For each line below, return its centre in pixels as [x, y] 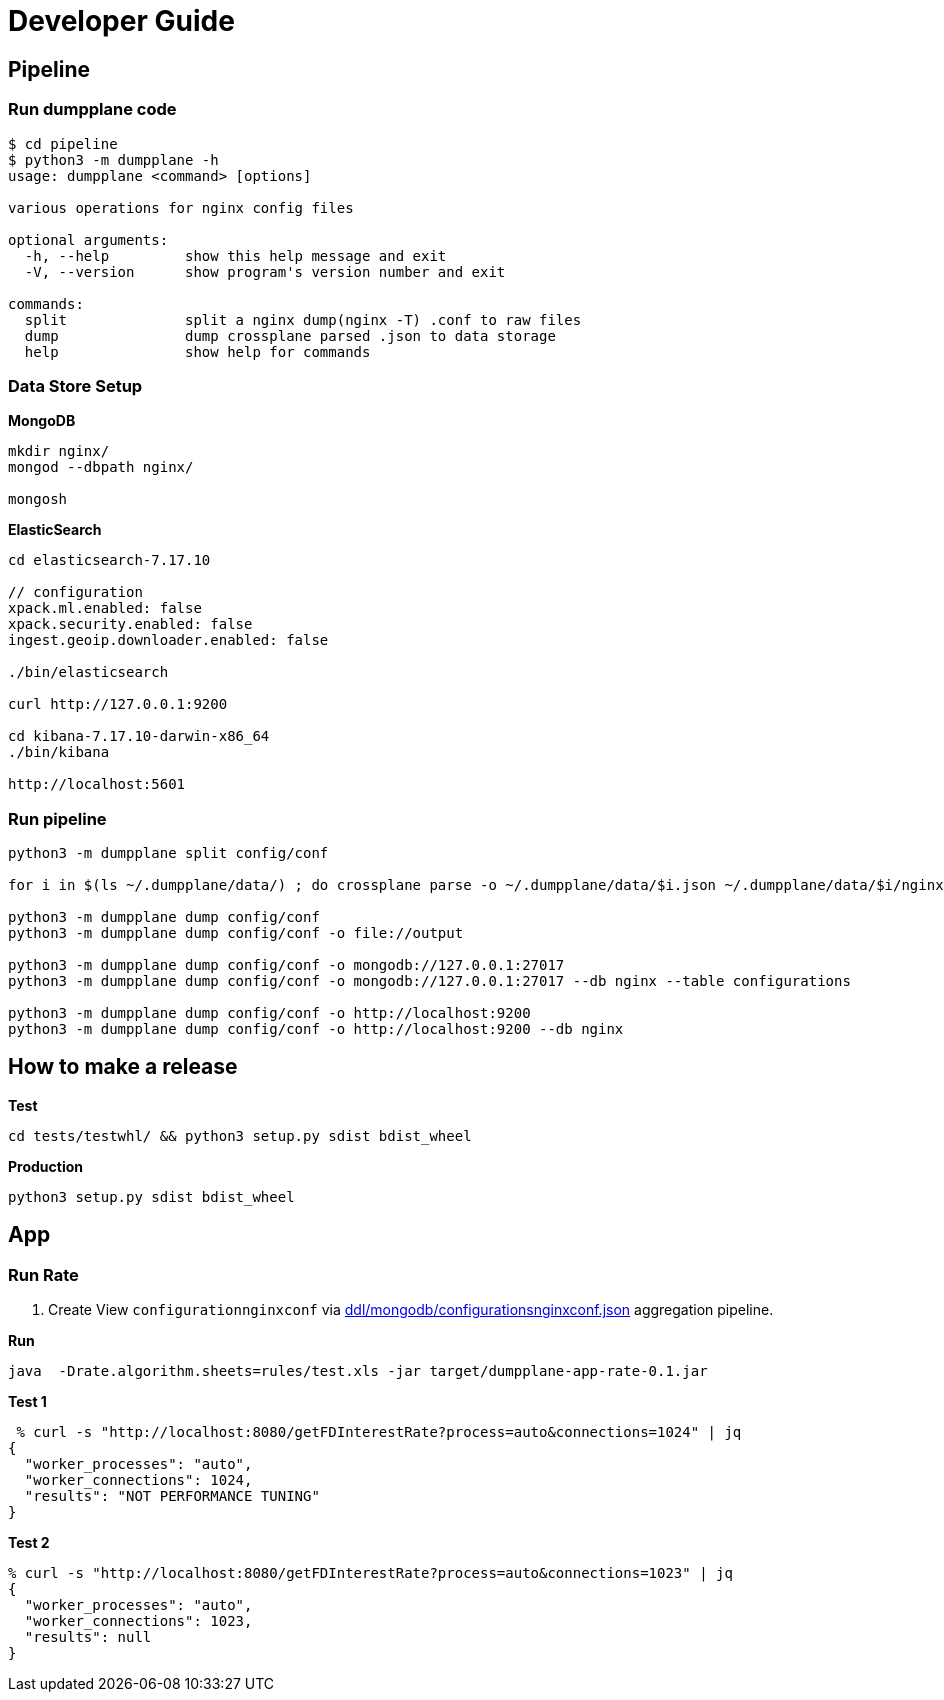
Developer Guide [121, 21]
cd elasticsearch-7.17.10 [109, 560]
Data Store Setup [75, 385]
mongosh [38, 499]
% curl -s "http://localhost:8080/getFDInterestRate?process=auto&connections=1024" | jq [379, 1432]
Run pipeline [57, 818]
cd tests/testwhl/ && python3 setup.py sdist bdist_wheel [240, 1135]
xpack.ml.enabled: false [105, 608]
